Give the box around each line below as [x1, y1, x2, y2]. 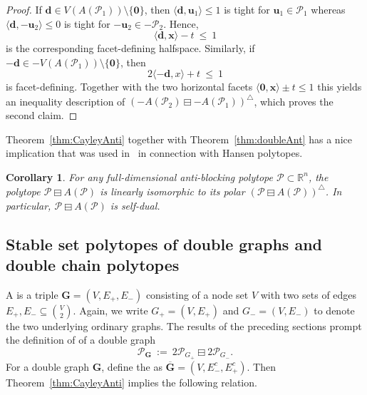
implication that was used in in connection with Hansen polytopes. [6, 145, 303, 160]
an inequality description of [6, 93, 125, 108]
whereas [311, 2, 346, 16]
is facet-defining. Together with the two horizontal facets [6, 79, 253, 94]
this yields [317, 79, 362, 94]
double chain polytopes [6, 253, 180, 275]
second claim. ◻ [6, 108, 78, 123]
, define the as [101, 359, 162, 374]
